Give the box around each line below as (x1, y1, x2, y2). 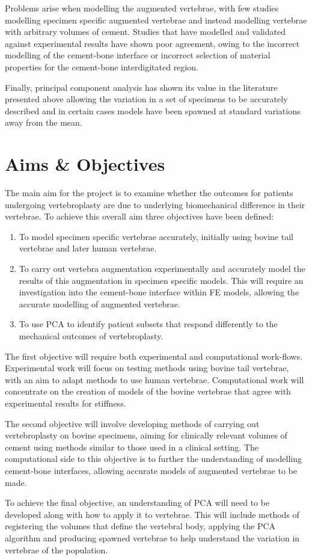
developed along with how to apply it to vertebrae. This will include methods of (5, 508, 299, 520)
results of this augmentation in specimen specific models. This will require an (19, 274, 304, 286)
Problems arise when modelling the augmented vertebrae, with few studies (5, 2, 279, 14)
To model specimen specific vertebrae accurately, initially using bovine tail (19, 230, 293, 242)
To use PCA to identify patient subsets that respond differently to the (19, 318, 278, 330)
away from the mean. (5, 116, 82, 129)
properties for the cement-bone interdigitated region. (5, 60, 198, 73)
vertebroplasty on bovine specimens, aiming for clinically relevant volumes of (5, 429, 287, 442)
